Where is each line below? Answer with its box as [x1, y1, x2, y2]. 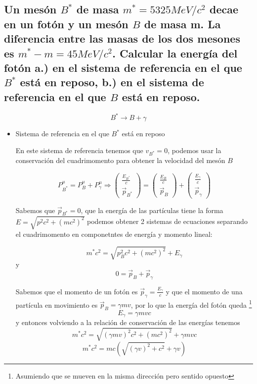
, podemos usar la [168, 145, 221, 155]
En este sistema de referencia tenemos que [15, 145, 143, 155]
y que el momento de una [166, 286, 243, 296]
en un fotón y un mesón [4, 16, 128, 31]
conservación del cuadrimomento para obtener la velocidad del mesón [15, 155, 225, 165]
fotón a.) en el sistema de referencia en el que [4, 59, 242, 75]
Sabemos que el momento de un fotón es [15, 286, 138, 296]
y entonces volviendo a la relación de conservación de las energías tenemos [15, 317, 240, 328]
